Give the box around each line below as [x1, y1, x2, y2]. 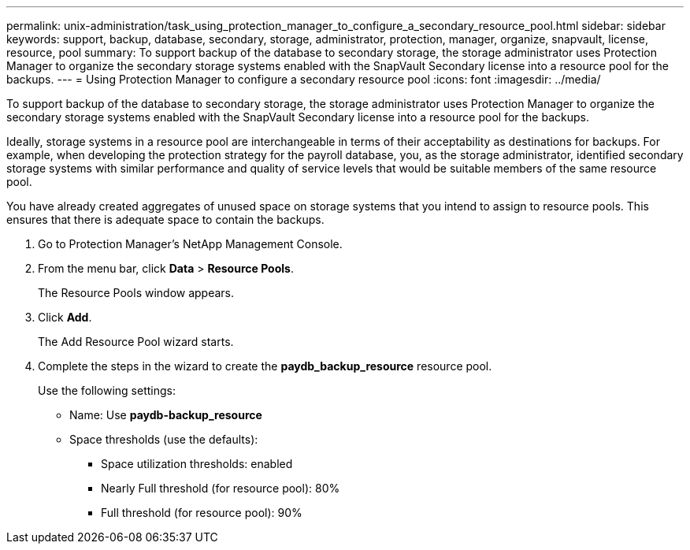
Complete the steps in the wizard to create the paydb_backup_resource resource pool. [38, 359, 492, 373]
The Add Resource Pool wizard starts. [38, 335, 234, 348]
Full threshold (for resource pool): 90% [101, 506, 302, 519]
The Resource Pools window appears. [38, 286, 235, 299]
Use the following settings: [38, 384, 176, 397]
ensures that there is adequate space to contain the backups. [6, 213, 325, 226]
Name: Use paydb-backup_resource [69, 408, 262, 422]
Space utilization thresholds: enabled [101, 457, 293, 470]
